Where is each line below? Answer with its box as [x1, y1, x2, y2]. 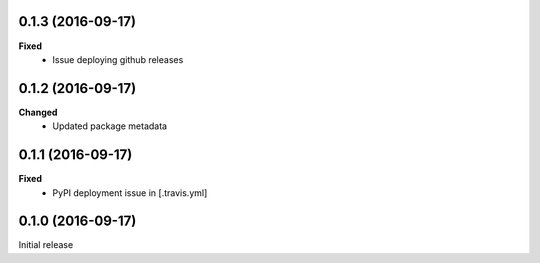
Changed [18, 106, 58, 118]
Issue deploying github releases [52, 53, 184, 65]
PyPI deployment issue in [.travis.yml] [52, 186, 208, 199]
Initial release [18, 239, 74, 251]
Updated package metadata [52, 120, 168, 132]
